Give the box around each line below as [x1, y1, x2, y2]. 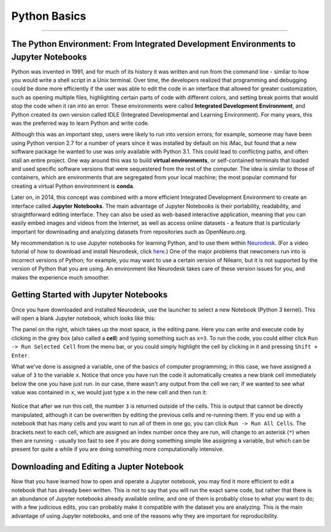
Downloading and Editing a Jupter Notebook [11, 461, 184, 472]
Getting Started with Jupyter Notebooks [11, 289, 168, 300]
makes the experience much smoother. [11, 273, 110, 281]
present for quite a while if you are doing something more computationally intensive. [11, 445, 224, 453]
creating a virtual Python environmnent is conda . [11, 182, 135, 190]
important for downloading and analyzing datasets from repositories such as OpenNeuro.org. [11, 228, 247, 235]
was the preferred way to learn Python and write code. [11, 120, 150, 127]
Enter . [11, 351, 30, 359]
